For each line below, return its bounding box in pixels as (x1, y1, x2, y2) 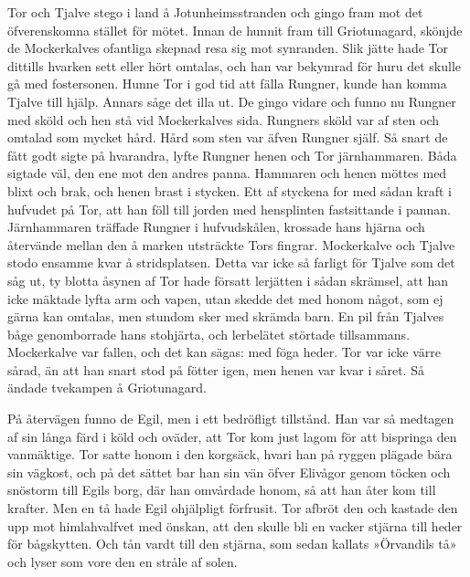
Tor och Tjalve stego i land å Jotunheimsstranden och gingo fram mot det (7, 3, 423, 21)
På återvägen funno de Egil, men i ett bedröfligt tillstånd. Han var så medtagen (7, 409, 454, 428)
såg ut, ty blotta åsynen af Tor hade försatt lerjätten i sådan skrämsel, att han (7, 270, 449, 289)
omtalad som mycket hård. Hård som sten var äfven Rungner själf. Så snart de (7, 128, 448, 147)
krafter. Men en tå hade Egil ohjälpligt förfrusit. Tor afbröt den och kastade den (7, 498, 458, 518)
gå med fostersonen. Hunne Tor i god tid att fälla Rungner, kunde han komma (7, 74, 447, 93)
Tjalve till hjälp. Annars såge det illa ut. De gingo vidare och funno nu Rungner (7, 91, 456, 110)
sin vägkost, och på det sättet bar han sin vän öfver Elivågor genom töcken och (7, 462, 451, 481)
